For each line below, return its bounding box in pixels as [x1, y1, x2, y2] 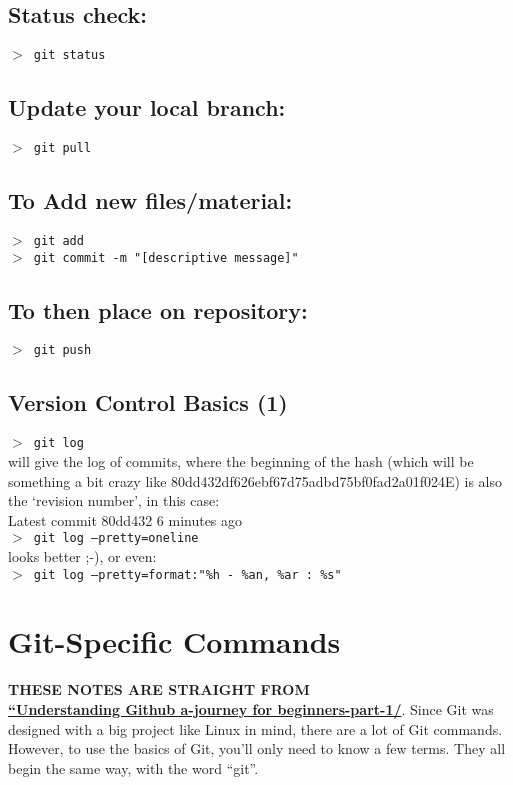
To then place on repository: [8, 294, 308, 325]
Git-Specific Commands [8, 621, 341, 662]
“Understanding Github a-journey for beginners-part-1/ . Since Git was [8, 698, 494, 719]
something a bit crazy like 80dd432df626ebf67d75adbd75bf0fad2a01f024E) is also [8, 470, 503, 491]
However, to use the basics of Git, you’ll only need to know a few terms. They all [8, 738, 506, 759]
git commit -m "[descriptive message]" [33, 250, 299, 265]
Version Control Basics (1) [8, 387, 288, 418]
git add [33, 233, 84, 248]
